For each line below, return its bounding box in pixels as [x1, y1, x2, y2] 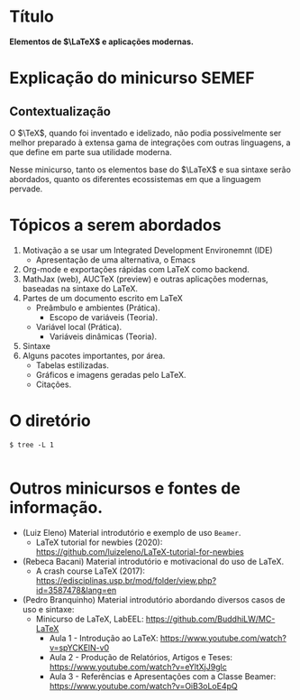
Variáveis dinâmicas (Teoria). [49, 331, 158, 342]
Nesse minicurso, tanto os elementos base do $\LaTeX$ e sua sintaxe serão [9, 164, 291, 175]
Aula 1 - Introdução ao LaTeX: [49, 632, 159, 643]
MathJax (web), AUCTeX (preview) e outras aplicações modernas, [22, 273, 268, 284]
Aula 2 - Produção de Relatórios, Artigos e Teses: [49, 651, 232, 662]
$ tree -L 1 [9, 440, 54, 449]
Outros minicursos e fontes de [9, 478, 241, 498]
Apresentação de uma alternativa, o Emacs [35, 254, 196, 265]
